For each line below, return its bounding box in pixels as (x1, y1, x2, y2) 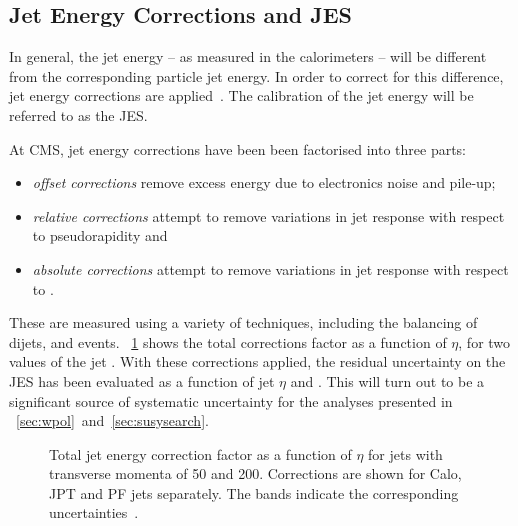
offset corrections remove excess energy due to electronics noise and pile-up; (32, 172, 496, 193)
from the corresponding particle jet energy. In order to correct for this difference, (9, 65, 504, 86)
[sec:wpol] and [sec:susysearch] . (16, 410, 209, 431)
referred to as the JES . (9, 104, 148, 125)
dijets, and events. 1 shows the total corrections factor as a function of (9, 331, 447, 352)
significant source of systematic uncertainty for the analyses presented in (9, 390, 453, 411)
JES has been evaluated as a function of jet (9, 370, 275, 391)
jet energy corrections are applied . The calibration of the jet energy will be (9, 85, 474, 106)
